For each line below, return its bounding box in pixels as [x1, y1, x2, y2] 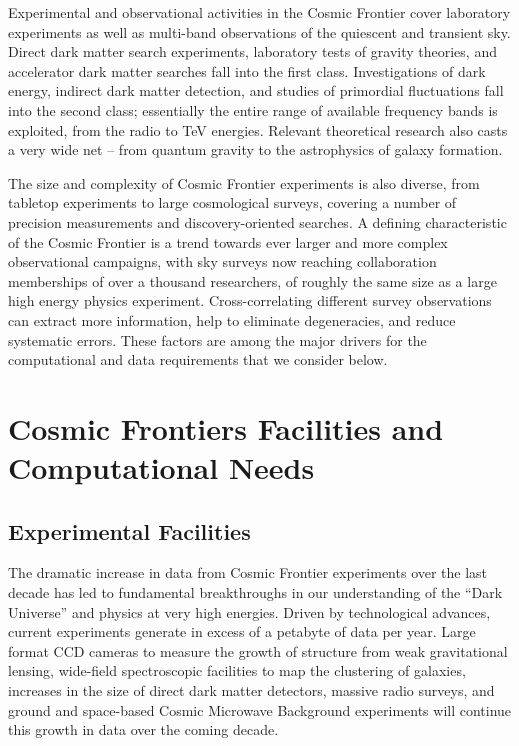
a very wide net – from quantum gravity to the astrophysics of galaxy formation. [8, 139, 503, 160]
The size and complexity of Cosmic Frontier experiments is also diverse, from [8, 172, 480, 193]
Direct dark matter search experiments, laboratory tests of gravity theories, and [8, 41, 497, 62]
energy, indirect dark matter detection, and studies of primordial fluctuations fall [8, 80, 504, 101]
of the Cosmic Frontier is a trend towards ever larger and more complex [8, 231, 448, 252]
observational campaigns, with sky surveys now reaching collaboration [8, 251, 437, 272]
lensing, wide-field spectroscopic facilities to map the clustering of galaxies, [8, 660, 466, 681]
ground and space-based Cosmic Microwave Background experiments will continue [8, 699, 512, 720]
